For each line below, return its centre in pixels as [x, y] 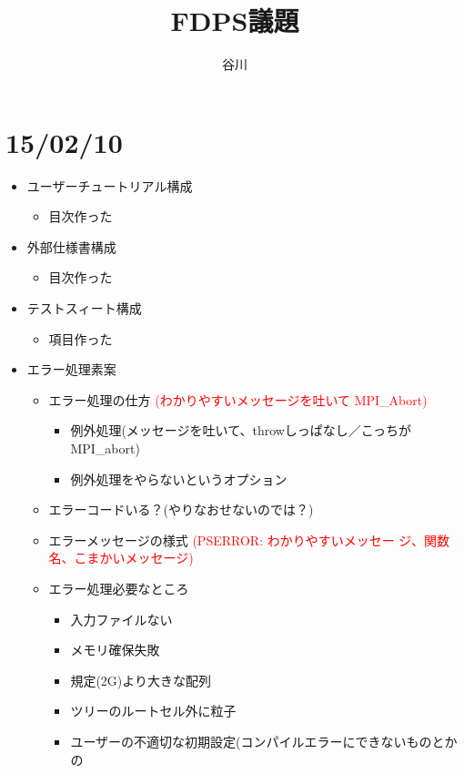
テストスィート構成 [84, 308]
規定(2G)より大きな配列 [141, 680]
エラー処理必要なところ [119, 588]
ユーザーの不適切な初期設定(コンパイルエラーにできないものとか [264, 741]
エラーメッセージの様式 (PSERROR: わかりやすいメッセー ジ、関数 [249, 540]
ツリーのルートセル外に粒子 [153, 711]
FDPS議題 [235, 20]
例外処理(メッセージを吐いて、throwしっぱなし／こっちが [241, 430]
